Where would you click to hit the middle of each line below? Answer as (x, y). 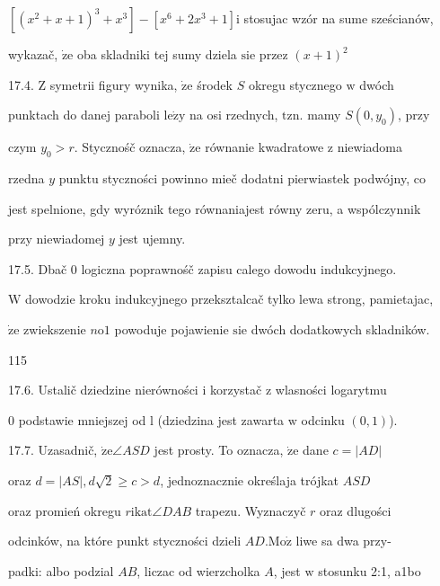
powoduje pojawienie (172, 329)
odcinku (323, 419)
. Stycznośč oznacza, (130, 147)
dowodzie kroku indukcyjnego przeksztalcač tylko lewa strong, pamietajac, (229, 299)
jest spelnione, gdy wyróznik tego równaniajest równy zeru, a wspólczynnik (215, 208)
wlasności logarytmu (331, 390)
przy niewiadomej (57, 239)
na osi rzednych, (233, 115)
